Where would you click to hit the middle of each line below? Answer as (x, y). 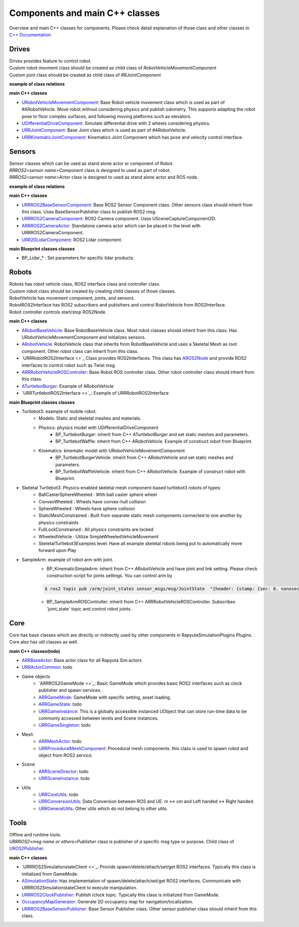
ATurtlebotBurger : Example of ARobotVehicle (68, 386)
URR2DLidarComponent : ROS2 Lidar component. (72, 240)
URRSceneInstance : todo (64, 778)
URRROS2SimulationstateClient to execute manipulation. (79, 888)
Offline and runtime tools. (35, 834)
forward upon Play (58, 550)
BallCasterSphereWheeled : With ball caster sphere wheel (98, 495)
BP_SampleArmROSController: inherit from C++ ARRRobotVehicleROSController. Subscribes (141, 602)
